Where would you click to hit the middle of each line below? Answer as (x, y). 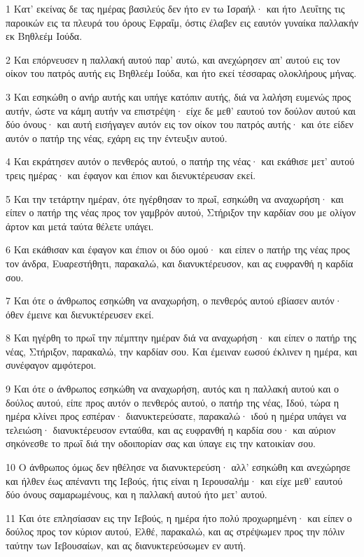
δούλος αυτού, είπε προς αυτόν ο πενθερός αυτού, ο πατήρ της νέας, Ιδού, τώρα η (173, 402)
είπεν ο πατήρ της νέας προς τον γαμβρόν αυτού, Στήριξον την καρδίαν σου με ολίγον (181, 212)
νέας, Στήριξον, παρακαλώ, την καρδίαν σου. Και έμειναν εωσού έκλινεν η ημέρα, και (182, 351)
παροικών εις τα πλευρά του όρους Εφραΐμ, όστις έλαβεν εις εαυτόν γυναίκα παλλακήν (182, 22)
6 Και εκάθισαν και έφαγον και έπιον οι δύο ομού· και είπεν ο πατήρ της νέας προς (178, 249)
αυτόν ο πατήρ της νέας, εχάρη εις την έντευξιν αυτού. (117, 138)
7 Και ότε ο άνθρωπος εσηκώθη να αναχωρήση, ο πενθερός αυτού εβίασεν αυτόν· (174, 301)
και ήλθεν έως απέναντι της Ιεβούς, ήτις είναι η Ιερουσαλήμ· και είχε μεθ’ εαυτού (174, 480)
